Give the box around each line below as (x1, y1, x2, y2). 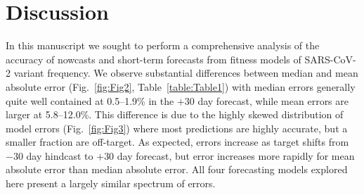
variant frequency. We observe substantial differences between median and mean (13, 65, 358, 80)
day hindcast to (26, 148, 93, 163)
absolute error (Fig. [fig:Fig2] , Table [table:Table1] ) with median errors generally (6, 79, 356, 94)
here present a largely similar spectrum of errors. (6, 176, 216, 191)
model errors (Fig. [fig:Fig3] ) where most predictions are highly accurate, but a (6, 120, 348, 135)
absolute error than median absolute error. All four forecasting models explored (6, 162, 348, 177)
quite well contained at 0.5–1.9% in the (6, 93, 174, 108)
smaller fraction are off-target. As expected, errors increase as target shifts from (6, 134, 349, 149)
